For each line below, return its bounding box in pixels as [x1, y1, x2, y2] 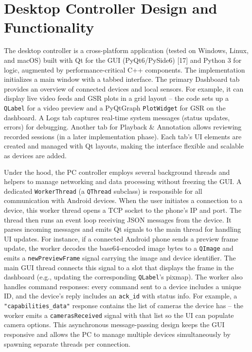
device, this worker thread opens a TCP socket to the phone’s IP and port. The [4, 204, 242, 215]
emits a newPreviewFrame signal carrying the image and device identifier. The [4, 252, 236, 262]
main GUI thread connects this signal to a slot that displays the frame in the [4, 262, 234, 272]
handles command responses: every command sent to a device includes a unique [4, 281, 241, 291]
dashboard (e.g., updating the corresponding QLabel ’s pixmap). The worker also [4, 272, 243, 282]
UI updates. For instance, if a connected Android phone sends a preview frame [4, 233, 238, 243]
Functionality [4, 17, 94, 37]
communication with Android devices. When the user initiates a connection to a [4, 195, 243, 205]
